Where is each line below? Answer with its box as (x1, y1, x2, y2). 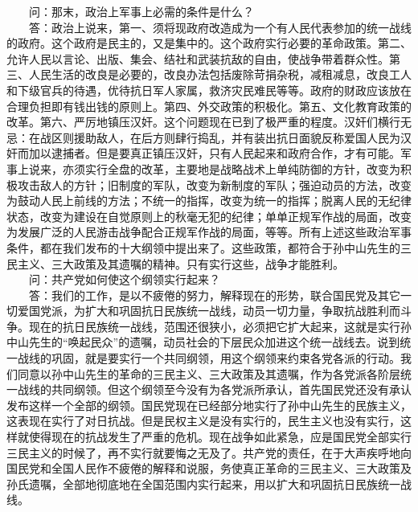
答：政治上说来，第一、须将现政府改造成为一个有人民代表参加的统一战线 (28, 18, 412, 35)
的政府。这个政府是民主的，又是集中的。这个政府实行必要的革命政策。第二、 (6, 35, 412, 51)
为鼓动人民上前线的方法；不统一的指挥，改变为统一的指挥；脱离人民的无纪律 (6, 192, 412, 209)
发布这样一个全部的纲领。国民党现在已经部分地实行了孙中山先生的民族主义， (6, 396, 412, 413)
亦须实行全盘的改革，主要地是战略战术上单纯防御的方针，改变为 (62, 160, 400, 177)
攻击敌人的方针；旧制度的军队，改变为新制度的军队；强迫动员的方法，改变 (17, 176, 412, 193)
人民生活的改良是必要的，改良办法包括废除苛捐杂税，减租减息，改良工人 (28, 66, 412, 83)
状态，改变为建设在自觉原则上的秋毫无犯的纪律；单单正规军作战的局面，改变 (6, 207, 412, 224)
